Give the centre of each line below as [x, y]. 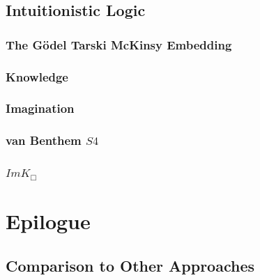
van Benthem [44, 140]
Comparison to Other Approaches [130, 265]
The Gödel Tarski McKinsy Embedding [119, 44]
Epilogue [48, 221]
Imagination [40, 108]
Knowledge [37, 76]
